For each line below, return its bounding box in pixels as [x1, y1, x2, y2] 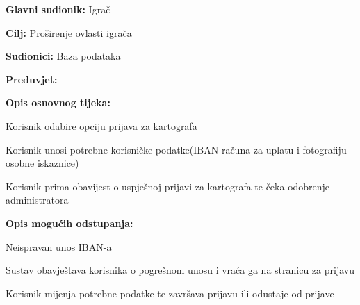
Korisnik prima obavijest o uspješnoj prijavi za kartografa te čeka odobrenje [6, 179, 330, 193]
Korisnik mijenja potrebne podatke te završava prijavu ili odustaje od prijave [6, 286, 334, 300]
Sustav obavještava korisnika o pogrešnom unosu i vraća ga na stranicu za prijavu [6, 263, 354, 277]
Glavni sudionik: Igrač [6, 2, 111, 16]
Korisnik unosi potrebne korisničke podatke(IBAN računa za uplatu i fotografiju [6, 142, 347, 156]
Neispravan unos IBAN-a [6, 239, 112, 254]
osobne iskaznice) [6, 156, 79, 170]
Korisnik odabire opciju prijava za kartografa [6, 118, 197, 133]
